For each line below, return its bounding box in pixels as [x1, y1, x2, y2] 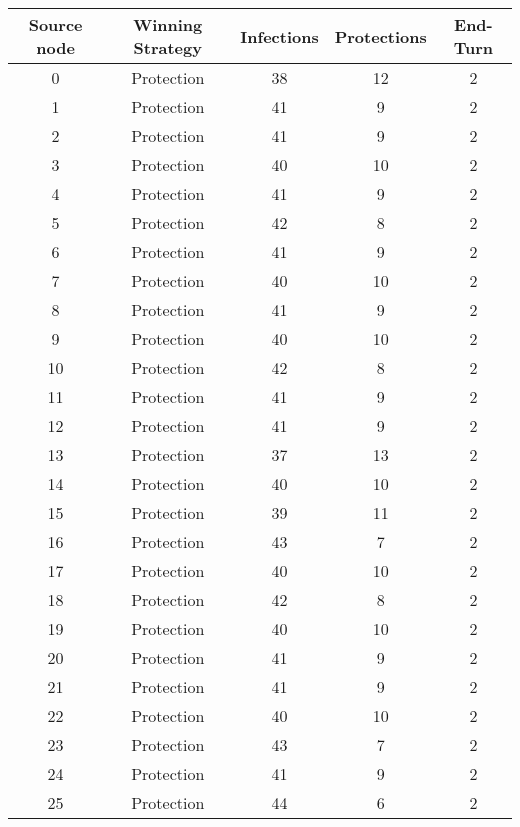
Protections [334, 24, 427, 48]
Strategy [133, 36, 202, 59]
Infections [240, 24, 319, 48]
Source [28, 13, 83, 36]
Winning [133, 13, 203, 36]
